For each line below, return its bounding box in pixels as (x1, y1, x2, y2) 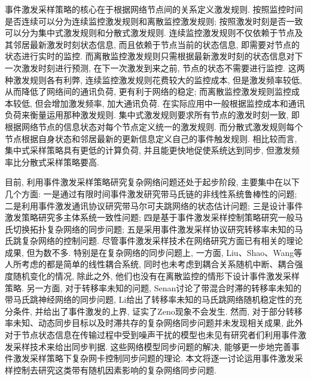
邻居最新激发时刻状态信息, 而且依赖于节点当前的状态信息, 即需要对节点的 (13, 38, 300, 50)
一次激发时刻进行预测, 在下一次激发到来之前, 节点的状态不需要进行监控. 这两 (5, 61, 305, 74)
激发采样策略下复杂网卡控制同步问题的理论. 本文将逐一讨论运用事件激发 (13, 352, 295, 364)
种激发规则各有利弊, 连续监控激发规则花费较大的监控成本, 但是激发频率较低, (5, 73, 302, 86)
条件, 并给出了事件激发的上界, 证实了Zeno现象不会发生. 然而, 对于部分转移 (13, 304, 303, 317)
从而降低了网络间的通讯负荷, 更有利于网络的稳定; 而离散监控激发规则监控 (5, 85, 292, 98)
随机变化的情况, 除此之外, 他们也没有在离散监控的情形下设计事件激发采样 (13, 270, 300, 282)
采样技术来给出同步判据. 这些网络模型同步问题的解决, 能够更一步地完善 (13, 340, 292, 352)
